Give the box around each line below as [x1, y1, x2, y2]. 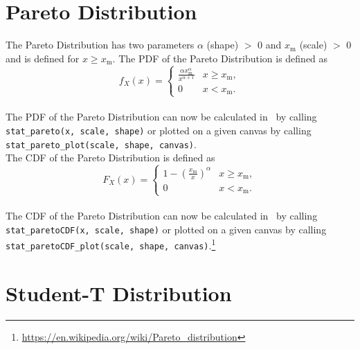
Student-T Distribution [6, 278, 232, 307]
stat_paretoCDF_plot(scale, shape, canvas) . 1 [6, 236, 216, 252]
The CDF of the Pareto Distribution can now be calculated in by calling [6, 208, 318, 222]
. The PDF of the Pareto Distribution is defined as [112, 51, 328, 65]
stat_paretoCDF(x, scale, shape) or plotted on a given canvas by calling [6, 222, 327, 236]
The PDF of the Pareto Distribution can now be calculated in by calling [6, 109, 317, 124]
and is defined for [6, 51, 80, 65]
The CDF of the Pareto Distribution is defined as [6, 150, 215, 165]
